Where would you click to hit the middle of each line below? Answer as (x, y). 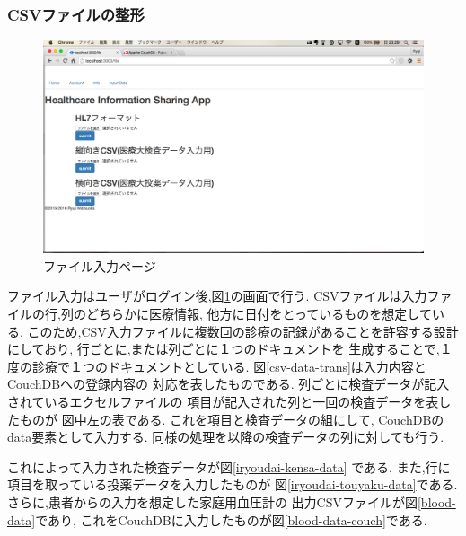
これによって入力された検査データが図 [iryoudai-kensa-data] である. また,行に (229, 466)
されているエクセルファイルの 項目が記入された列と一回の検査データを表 (223, 402)
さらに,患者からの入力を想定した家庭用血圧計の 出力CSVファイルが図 (212, 502)
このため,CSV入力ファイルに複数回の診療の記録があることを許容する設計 (243, 331)
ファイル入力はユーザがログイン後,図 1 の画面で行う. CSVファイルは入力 (217, 296)
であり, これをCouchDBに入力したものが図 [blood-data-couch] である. (231, 519)
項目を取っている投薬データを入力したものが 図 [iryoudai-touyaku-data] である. (233, 484)
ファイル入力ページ (100, 265)
